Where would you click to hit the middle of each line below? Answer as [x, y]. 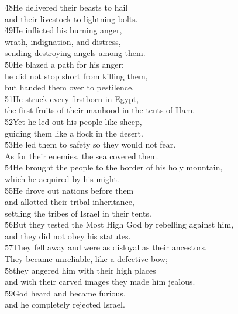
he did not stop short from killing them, [76, 76]
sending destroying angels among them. [75, 53]
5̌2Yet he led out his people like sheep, [73, 121]
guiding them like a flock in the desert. [74, 133]
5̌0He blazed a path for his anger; [64, 64]
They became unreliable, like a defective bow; [86, 259]
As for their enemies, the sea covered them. [82, 156]
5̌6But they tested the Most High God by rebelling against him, [119, 224]
